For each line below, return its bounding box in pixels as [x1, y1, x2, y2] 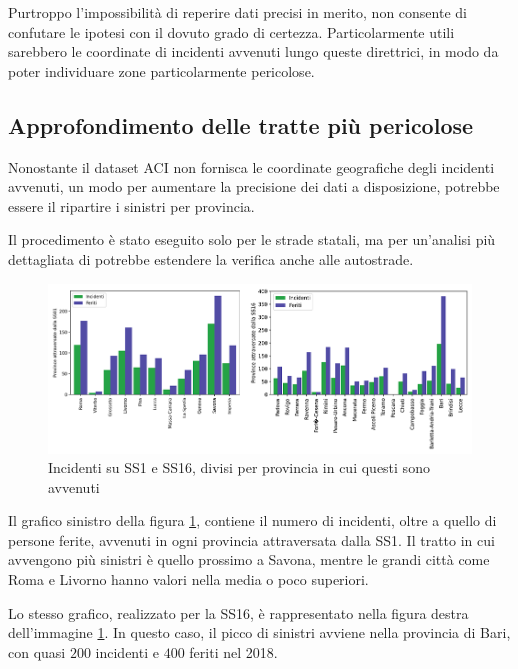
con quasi [8, 641, 66, 662]
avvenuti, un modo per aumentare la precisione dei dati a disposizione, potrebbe [8, 176, 500, 197]
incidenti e [95, 641, 159, 662]
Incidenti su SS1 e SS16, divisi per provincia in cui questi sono [48, 457, 430, 478]
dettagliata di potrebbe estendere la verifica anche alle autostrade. [8, 248, 414, 269]
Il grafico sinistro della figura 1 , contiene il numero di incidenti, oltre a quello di [8, 510, 497, 531]
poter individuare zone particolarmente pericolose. [8, 60, 315, 81]
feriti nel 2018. [189, 641, 278, 662]
